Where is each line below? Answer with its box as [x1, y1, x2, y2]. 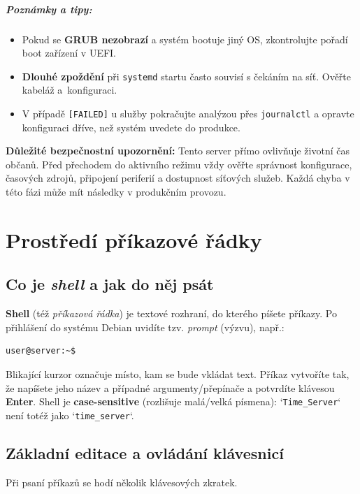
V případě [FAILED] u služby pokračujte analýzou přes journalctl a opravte [22, 106, 354, 120]
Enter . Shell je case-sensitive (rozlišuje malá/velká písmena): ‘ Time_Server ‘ [6, 394, 341, 409]
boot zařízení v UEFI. [22, 45, 117, 60]
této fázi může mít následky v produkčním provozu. [6, 184, 226, 199]
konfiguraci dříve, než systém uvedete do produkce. [22, 119, 240, 134]
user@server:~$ [6, 346, 76, 356]
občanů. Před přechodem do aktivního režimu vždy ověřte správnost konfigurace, [6, 157, 352, 171]
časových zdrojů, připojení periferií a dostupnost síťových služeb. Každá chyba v [6, 170, 350, 185]
